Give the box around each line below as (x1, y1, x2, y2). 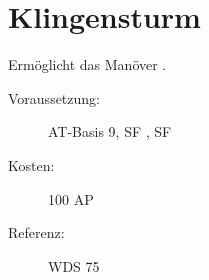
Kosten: (8, 154, 55, 175)
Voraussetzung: (8, 87, 100, 108)
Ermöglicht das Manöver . (8, 54, 167, 75)
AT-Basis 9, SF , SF (48, 121, 172, 142)
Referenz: (8, 222, 65, 243)
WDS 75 (48, 255, 100, 276)
